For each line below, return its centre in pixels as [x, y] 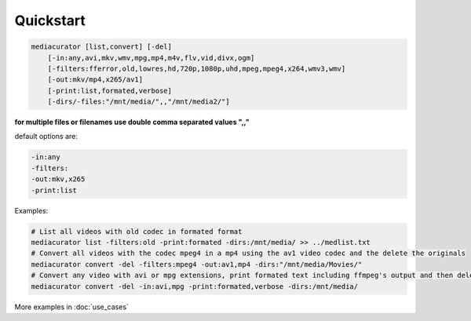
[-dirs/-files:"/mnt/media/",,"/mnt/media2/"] [139, 102]
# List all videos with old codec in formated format [137, 231]
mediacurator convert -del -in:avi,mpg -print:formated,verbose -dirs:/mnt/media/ [195, 286]
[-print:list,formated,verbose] [110, 91]
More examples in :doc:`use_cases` [72, 307]
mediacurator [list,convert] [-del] [102, 47]
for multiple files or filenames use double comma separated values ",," [132, 122]
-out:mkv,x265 [58, 179]
